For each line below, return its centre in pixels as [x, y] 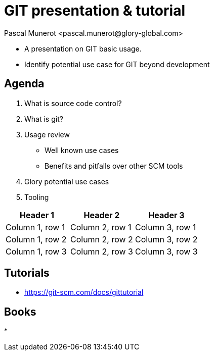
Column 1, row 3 [36, 251]
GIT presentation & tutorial [95, 11]
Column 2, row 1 [101, 227]
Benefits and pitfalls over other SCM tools [114, 166]
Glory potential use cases [67, 181]
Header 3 [166, 215]
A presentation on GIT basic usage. [83, 48]
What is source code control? [73, 103]
